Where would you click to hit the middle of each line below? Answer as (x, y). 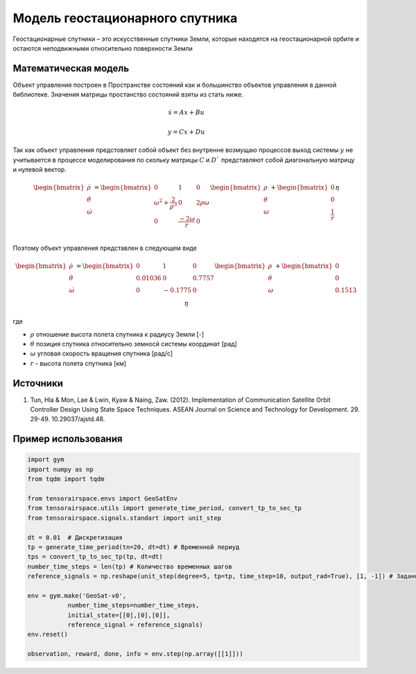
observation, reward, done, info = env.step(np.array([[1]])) (135, 654)
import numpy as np (60, 469)
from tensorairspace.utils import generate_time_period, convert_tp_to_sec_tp (164, 508)
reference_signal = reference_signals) (136, 625)
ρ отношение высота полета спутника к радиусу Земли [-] (117, 334)
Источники (38, 383)
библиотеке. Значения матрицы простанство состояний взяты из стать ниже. (128, 94)
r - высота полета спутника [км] (78, 363)
